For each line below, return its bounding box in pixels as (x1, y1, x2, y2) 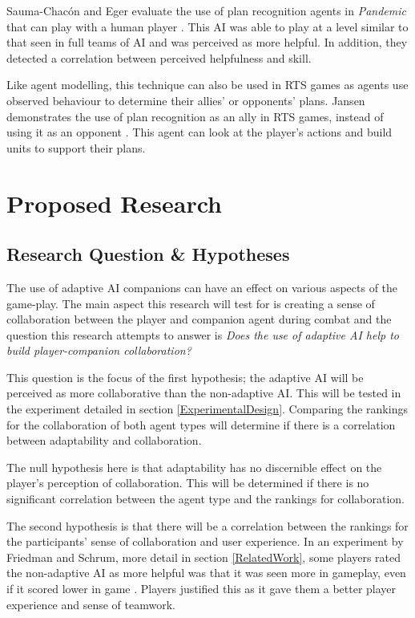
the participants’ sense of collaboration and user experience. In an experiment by (6, 533, 404, 550)
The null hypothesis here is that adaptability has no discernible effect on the (6, 458, 382, 475)
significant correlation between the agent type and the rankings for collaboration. (6, 490, 405, 507)
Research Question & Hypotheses (6, 242, 290, 266)
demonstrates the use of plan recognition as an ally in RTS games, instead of (6, 108, 384, 124)
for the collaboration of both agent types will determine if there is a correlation (6, 416, 396, 433)
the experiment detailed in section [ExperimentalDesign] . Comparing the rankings (6, 400, 408, 417)
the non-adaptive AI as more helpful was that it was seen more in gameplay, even (6, 564, 406, 581)
